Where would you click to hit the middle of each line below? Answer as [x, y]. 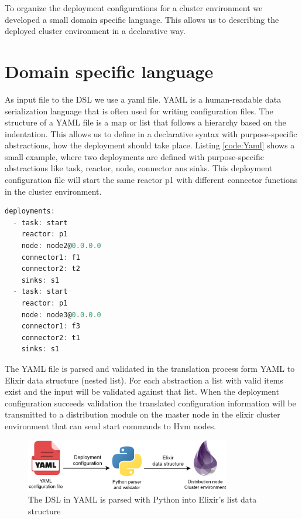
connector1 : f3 [51, 326]
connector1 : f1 [51, 257]
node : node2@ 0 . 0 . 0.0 [61, 246]
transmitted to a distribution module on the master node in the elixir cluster [143, 414]
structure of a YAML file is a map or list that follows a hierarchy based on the [145, 122]
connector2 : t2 [51, 269]
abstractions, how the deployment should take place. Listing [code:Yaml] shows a [150, 145]
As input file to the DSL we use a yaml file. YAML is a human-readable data [143, 99]
